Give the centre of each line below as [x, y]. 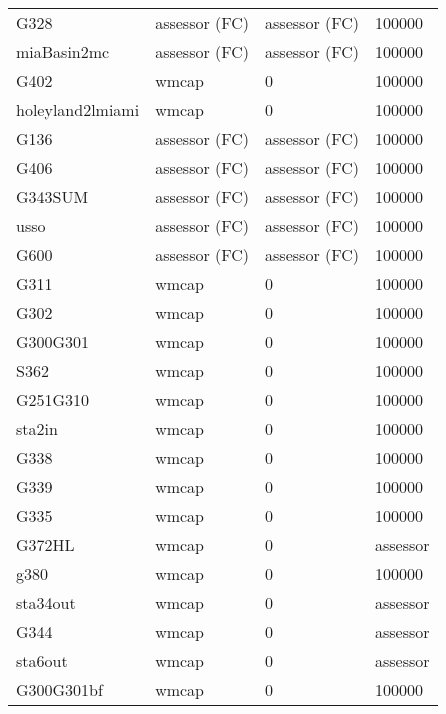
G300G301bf [59, 689]
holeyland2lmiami [78, 109]
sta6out [42, 660]
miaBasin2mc [63, 51]
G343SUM [52, 196]
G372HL [45, 544]
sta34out [46, 602]
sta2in [37, 428]
